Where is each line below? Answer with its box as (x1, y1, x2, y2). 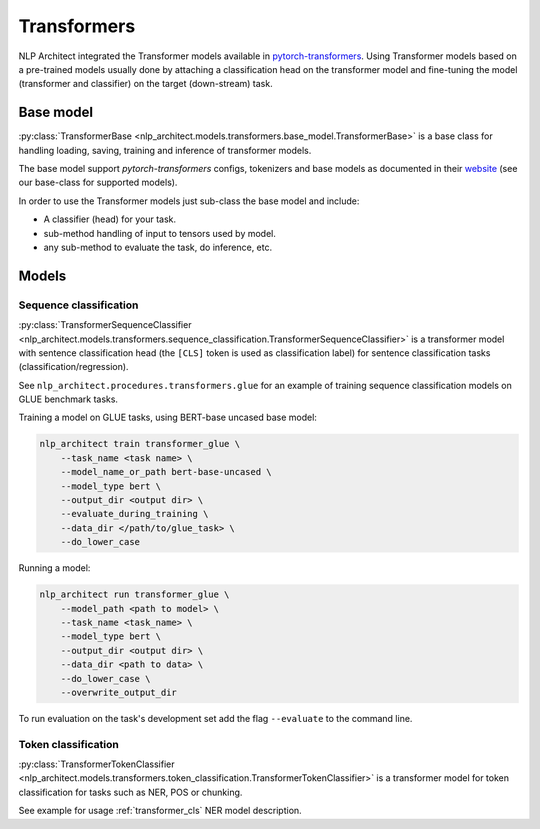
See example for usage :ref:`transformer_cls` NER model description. (18, 805, 302, 817)
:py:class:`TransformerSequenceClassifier (18, 319, 192, 331)
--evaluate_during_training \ (60, 508, 209, 520)
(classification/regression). (18, 361, 129, 373)
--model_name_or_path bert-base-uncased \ (60, 466, 272, 478)
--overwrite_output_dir (60, 686, 177, 698)
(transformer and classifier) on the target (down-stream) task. (18, 78, 274, 90)
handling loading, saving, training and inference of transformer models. (18, 144, 312, 156)
